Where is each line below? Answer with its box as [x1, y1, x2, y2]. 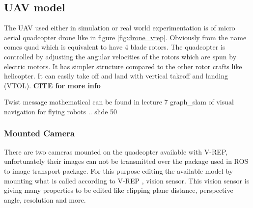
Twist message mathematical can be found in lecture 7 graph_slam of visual [4, 97, 234, 107]
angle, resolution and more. [4, 194, 86, 205]
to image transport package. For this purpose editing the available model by [4, 165, 233, 176]
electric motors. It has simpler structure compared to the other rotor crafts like [4, 61, 242, 71]
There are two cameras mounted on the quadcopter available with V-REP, [4, 146, 228, 156]
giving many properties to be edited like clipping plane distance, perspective [4, 185, 233, 195]
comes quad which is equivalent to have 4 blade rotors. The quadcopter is [4, 42, 225, 52]
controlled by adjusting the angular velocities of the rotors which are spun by [4, 51, 237, 61]
